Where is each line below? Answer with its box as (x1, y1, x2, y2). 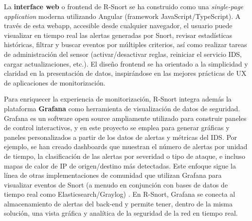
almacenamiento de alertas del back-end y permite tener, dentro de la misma (4, 198, 233, 208)
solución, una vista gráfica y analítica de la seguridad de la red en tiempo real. (4, 208, 238, 218)
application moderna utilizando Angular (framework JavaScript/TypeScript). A (4, 11, 241, 21)
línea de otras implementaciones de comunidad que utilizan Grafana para (4, 170, 222, 180)
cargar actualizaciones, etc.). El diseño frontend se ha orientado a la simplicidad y (4, 58, 248, 68)
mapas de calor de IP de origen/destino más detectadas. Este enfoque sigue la (4, 160, 236, 170)
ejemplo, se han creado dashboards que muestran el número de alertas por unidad (4, 141, 248, 152)
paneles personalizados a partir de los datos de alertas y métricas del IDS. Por (4, 132, 237, 142)
